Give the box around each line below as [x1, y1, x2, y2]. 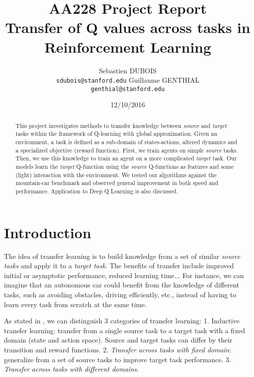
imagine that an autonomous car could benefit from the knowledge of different [4, 280, 239, 290]
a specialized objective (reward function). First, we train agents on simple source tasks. [15, 146, 238, 154]
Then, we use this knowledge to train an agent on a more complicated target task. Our [15, 154, 237, 162]
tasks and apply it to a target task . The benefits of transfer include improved [4, 260, 234, 271]
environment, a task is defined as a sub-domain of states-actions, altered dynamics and [15, 138, 237, 146]
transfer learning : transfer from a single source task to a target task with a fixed [4, 325, 245, 335]
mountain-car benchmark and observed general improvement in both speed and [15, 179, 219, 187]
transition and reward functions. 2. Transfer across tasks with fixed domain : [4, 344, 231, 354]
